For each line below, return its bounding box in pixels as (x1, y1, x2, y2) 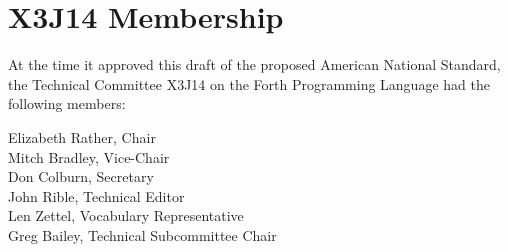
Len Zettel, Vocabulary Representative (8, 205, 244, 226)
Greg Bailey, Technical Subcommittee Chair (8, 224, 277, 245)
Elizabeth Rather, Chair (8, 126, 156, 147)
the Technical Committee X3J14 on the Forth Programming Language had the (8, 73, 490, 94)
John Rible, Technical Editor (8, 185, 185, 206)
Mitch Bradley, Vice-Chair (8, 146, 170, 167)
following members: (8, 93, 126, 114)
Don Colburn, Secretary (8, 166, 154, 187)
